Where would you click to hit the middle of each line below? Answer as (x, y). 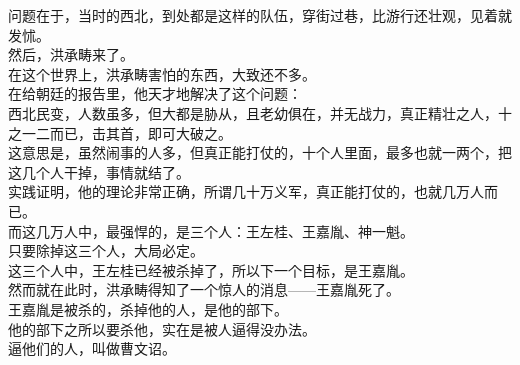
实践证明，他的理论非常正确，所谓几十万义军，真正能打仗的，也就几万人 (246, 191)
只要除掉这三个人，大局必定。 (106, 250)
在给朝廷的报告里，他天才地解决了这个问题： (155, 93)
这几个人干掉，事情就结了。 (99, 171)
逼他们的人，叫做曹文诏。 (92, 348)
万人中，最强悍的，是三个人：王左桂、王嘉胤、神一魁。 (231, 230)
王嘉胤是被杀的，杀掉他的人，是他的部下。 (148, 308)
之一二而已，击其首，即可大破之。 (120, 132)
